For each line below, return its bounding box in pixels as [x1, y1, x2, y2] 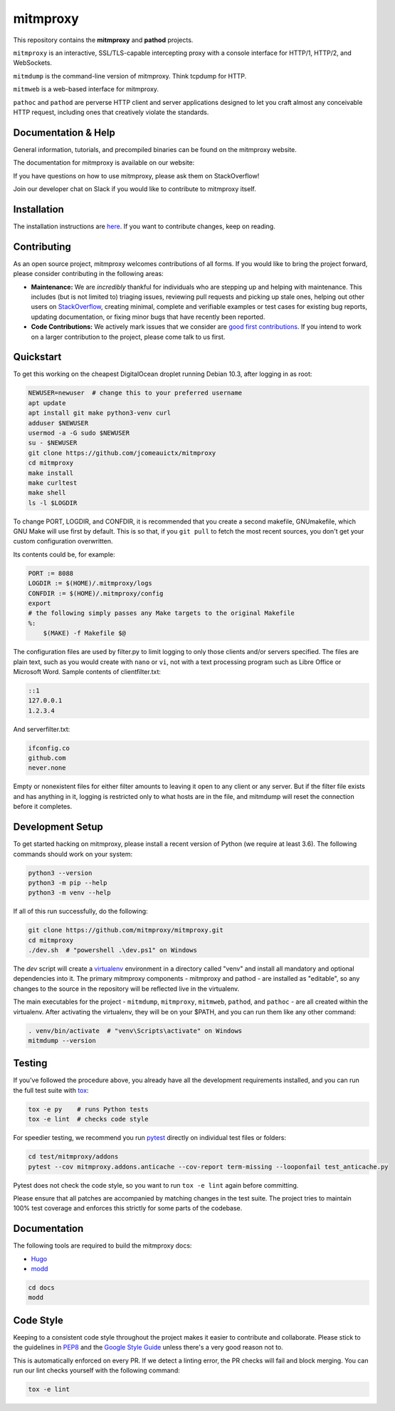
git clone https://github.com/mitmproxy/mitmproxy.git [28, 926, 223, 934]
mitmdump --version [28, 1036, 96, 1044]
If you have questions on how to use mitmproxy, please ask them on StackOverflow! [13, 171, 260, 180]
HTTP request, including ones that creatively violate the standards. [13, 108, 209, 116]
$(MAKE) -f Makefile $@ [43, 629, 126, 638]
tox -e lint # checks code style [28, 1115, 149, 1124]
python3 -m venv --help [28, 889, 112, 897]
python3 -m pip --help [28, 878, 107, 887]
